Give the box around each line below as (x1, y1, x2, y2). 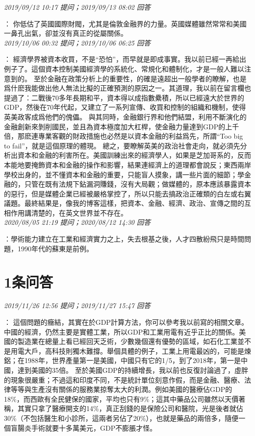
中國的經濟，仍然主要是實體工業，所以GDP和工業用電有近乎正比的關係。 (4, 326, 239, 337)
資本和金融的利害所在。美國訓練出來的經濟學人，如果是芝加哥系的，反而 (17, 150, 251, 160)
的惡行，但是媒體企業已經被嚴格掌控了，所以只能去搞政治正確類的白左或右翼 (4, 188, 251, 198)
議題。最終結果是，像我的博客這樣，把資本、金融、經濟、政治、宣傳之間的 (4, 198, 244, 208)
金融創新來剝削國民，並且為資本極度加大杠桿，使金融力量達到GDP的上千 (4, 121, 239, 131)
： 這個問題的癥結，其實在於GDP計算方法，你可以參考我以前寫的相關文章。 (4, 316, 248, 327)
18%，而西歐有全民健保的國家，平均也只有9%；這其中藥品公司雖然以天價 (4, 393, 239, 404)
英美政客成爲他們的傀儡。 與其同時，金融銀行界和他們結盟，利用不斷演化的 (4, 111, 247, 121)
